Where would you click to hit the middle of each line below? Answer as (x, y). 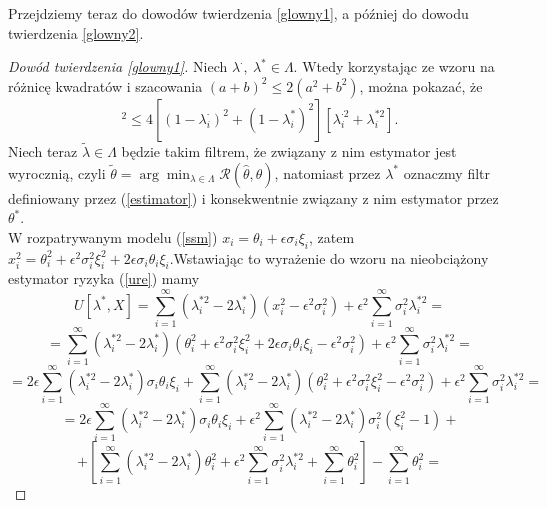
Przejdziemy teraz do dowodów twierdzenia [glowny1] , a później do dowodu (238, 13)
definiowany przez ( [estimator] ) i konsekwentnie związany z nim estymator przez (253, 197)
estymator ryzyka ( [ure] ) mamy (104, 278)
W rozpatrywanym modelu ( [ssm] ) (113, 236)
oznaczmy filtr (447, 172)
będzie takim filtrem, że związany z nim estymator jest (289, 151)
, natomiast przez (327, 172)
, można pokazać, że (421, 85)
